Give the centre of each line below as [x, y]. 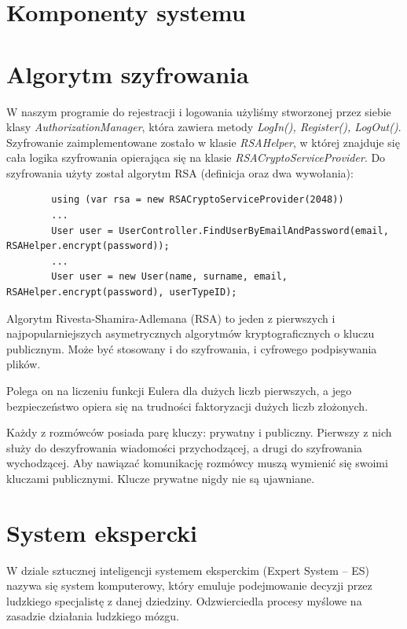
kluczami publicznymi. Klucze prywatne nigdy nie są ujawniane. [161, 478]
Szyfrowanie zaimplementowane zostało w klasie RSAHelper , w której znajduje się [203, 142]
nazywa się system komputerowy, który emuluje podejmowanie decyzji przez [189, 585]
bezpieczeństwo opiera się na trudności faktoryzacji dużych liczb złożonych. [187, 406]
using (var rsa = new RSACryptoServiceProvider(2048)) [198, 200]
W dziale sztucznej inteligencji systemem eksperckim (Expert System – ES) [188, 570]
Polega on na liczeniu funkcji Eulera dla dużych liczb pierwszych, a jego [179, 390]
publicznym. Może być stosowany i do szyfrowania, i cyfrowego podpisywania [192, 348]
